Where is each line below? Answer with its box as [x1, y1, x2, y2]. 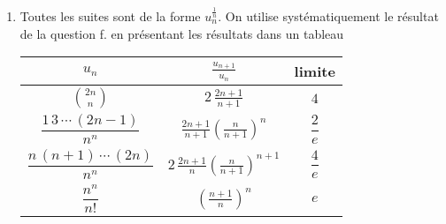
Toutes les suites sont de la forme [19, 7, 201, 26]
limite [294, 61, 335, 82]
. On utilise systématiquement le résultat [218, 7, 439, 26]
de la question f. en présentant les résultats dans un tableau [19, 24, 344, 42]
